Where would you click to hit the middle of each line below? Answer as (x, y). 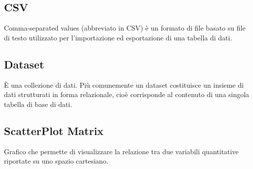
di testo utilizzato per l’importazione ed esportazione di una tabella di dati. (118, 37)
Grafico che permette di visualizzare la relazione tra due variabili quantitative (121, 151)
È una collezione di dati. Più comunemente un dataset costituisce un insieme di (124, 84)
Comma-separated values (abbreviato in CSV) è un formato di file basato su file (125, 28)
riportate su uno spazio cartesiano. (56, 161)
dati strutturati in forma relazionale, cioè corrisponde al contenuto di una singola (127, 94)
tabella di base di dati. (38, 104)
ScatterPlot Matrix (54, 130)
